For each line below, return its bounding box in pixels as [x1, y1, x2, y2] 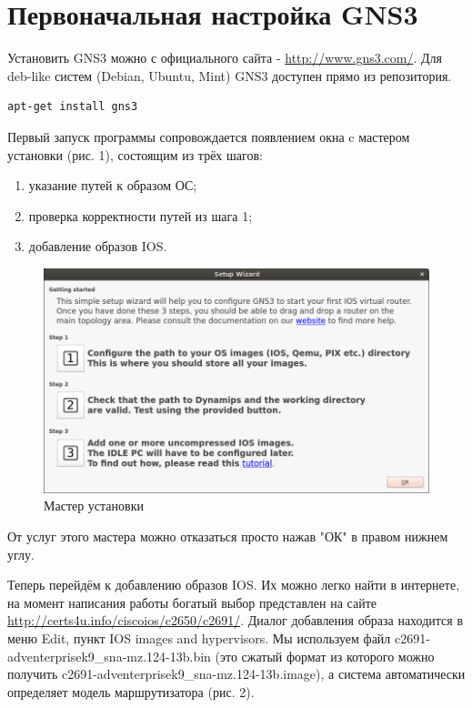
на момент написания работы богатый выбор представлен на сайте [7, 592, 377, 612]
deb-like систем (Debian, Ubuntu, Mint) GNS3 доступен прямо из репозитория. [7, 66, 452, 85]
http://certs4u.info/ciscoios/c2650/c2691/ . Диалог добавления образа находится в [7, 611, 464, 630]
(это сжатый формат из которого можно [215, 646, 435, 665]
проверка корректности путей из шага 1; [28, 206, 253, 225]
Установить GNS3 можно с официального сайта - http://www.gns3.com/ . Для [7, 48, 443, 67]
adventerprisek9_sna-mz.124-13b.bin [7, 646, 211, 665]
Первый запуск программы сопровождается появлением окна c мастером [7, 126, 410, 146]
